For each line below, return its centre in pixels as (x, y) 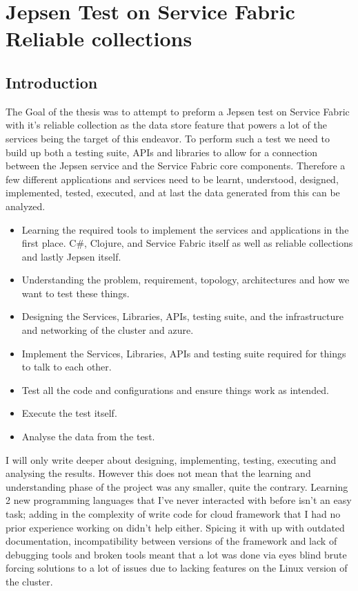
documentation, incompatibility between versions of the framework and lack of (171, 541)
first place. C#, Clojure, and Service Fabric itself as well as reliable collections (187, 243)
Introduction (52, 82)
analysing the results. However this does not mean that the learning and (158, 473)
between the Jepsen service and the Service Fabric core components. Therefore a (176, 166)
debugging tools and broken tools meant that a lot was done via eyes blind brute (176, 554)
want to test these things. (76, 293)
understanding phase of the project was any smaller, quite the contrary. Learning (177, 486)
